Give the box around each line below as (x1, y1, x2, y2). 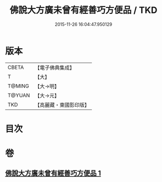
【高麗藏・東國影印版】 (34, 101, 90, 108)
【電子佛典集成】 (34, 64, 75, 71)
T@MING (7, 83, 29, 90)
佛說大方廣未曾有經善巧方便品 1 (5, 169, 101, 178)
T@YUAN (7, 91, 30, 98)
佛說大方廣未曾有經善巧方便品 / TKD (9, 4, 158, 16)
